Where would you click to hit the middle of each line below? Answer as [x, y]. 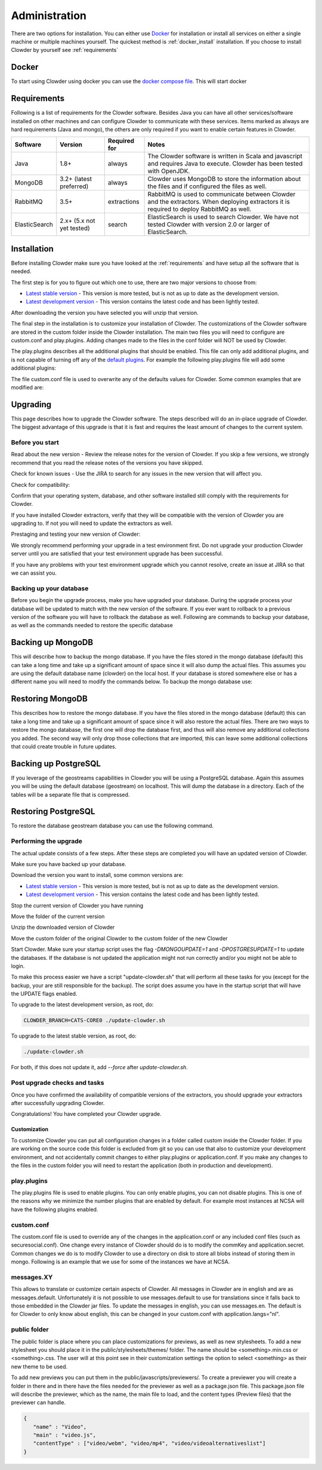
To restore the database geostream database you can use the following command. [112, 826]
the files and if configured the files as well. [207, 186]
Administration [49, 16]
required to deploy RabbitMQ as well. [199, 209]
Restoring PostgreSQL [53, 811]
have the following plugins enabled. [55, 1209]
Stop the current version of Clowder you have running [77, 906]
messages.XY [32, 1277]
